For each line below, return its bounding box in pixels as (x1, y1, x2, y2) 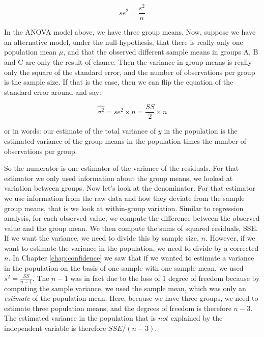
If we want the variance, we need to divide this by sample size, (4, 232, 199, 243)
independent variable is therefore (4, 322, 106, 333)
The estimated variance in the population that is (4, 313, 156, 323)
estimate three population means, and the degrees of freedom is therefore (4, 302, 231, 313)
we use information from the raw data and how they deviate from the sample (4, 192, 245, 203)
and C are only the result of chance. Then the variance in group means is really (4, 56, 252, 67)
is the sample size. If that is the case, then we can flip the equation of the (4, 76, 233, 87)
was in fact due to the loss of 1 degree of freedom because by (70, 272, 260, 283)
